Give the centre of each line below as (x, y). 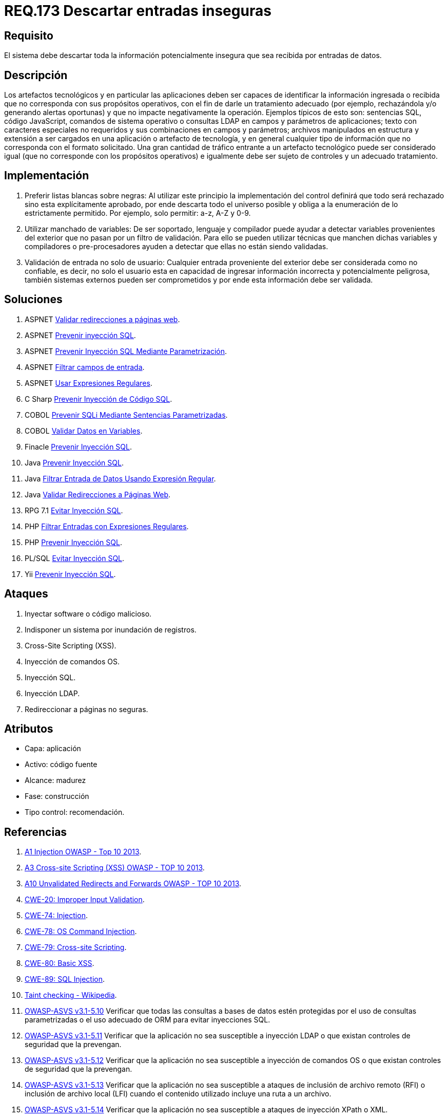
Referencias (36, 832)
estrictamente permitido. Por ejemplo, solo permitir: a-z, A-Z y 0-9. (138, 213)
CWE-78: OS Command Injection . (81, 931)
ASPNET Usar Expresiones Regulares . (89, 383)
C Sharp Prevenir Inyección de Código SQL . (99, 399)
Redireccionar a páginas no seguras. (86, 709)
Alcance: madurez (55, 780)
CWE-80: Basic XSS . (60, 963)
